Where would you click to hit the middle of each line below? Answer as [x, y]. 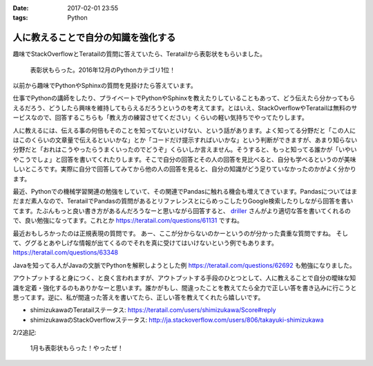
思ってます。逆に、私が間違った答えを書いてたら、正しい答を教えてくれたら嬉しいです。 [138, 297]
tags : [20, 18]
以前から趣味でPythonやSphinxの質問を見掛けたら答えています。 [105, 86]
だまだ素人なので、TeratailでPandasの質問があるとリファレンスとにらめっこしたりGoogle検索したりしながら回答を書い [183, 201]
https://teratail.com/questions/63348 [66, 253]
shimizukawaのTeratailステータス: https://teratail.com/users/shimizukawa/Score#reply [153, 310]
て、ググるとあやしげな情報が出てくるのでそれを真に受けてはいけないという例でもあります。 [145, 243]
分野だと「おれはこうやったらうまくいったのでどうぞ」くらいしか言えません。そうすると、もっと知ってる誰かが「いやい [185, 149]
